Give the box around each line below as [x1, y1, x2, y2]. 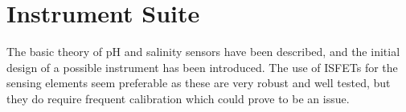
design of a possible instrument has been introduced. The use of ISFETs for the [6, 58, 398, 75]
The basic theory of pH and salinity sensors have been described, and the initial [6, 43, 400, 60]
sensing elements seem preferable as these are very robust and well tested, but [6, 74, 391, 91]
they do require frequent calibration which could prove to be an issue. [6, 90, 350, 106]
